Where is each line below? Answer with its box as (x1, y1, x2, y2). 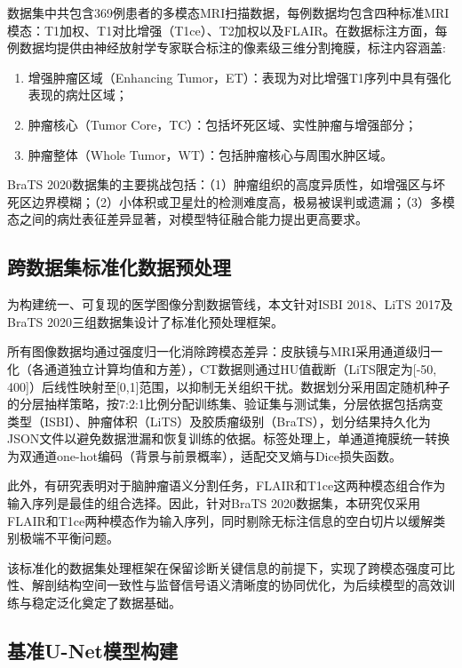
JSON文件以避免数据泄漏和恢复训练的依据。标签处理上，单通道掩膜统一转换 (7, 429, 450, 448)
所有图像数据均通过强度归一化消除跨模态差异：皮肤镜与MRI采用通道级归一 (7, 342, 443, 361)
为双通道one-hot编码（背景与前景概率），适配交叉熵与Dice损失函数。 (7, 446, 402, 465)
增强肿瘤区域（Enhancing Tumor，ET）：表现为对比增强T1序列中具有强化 (28, 68, 451, 86)
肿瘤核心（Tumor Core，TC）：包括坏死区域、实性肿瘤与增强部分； (28, 115, 418, 133)
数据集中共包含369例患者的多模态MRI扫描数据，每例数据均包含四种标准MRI (7, 4, 450, 21)
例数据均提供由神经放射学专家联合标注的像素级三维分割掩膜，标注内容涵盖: (7, 38, 446, 57)
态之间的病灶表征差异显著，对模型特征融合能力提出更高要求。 (7, 210, 368, 228)
